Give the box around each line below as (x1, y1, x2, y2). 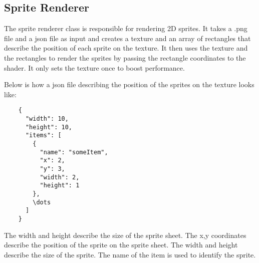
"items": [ (25, 132, 62, 139)
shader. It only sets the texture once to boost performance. (4, 62, 185, 73)
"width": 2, (40, 173, 80, 181)
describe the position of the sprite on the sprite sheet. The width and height (4, 239, 238, 250)
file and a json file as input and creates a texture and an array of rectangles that (4, 33, 251, 43)
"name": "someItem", (40, 148, 108, 156)
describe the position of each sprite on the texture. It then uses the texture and (4, 43, 248, 53)
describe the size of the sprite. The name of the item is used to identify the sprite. (4, 249, 256, 259)
